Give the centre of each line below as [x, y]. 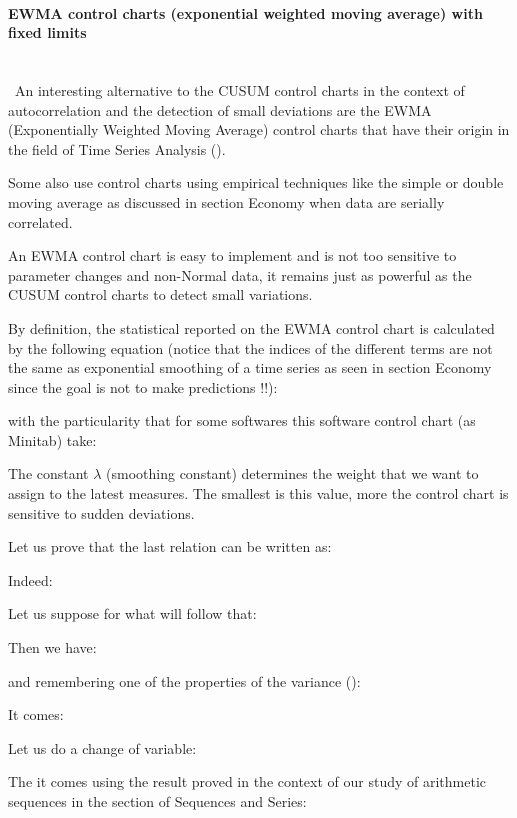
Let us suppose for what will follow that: [132, 613]
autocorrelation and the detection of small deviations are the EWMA [220, 109]
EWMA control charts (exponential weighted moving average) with [245, 12]
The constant [48, 473]
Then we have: [52, 647]
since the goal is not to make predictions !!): [143, 386]
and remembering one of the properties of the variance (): [184, 680]
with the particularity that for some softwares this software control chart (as [242, 420]
